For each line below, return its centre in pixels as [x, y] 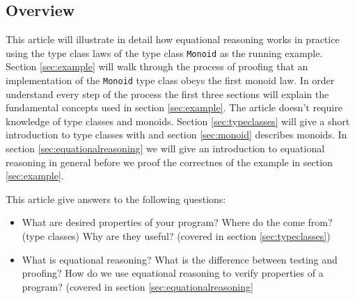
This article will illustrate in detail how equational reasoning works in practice [173, 39]
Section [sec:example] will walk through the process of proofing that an [157, 66]
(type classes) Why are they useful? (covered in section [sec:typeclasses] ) [176, 236]
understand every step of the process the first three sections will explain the [167, 94]
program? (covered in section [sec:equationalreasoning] [137, 286]
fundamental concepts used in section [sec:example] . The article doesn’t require [174, 107]
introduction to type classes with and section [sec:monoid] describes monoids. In [176, 135]
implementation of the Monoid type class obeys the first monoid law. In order [170, 80]
